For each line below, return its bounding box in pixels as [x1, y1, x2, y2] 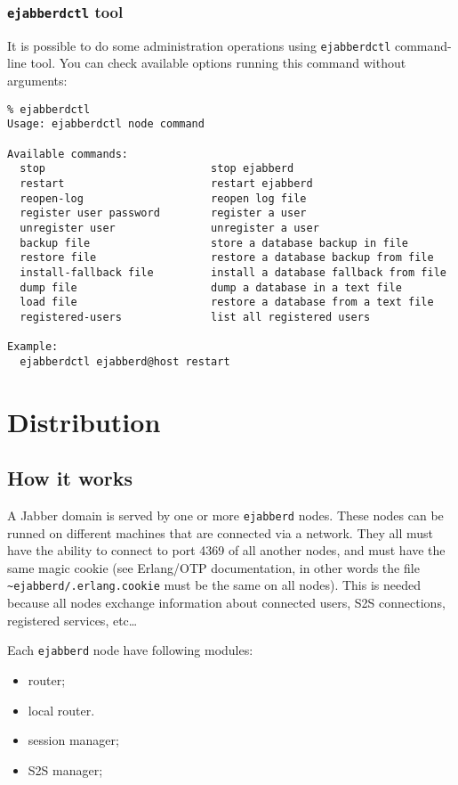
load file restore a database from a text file [20, 296, 434, 309]
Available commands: [7, 147, 129, 160]
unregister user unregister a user [20, 221, 319, 234]
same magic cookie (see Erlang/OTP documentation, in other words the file [7, 558, 420, 576]
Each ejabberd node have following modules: [7, 641, 253, 659]
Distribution [7, 403, 161, 439]
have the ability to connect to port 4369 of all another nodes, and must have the [7, 541, 446, 560]
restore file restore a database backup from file [20, 251, 434, 265]
